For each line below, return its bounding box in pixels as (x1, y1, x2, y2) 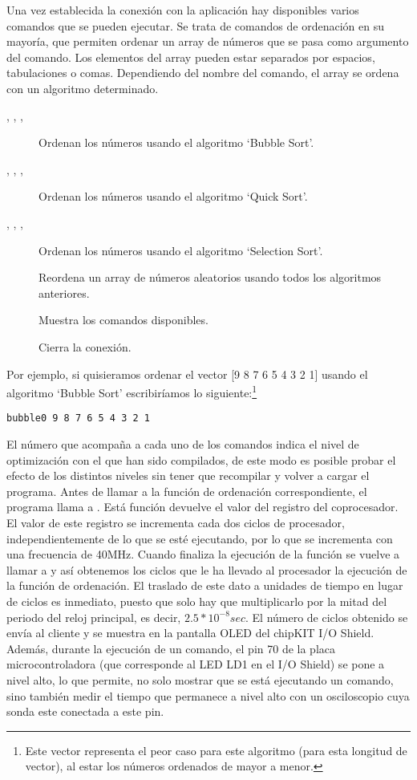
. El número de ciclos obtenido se (245, 608, 408, 625)
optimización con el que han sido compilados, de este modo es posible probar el (6, 451, 396, 468)
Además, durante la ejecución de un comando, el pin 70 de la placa (6, 640, 335, 656)
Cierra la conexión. (38, 338, 132, 355)
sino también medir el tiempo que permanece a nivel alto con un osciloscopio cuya (6, 687, 410, 704)
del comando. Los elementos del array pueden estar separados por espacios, (6, 48, 375, 65)
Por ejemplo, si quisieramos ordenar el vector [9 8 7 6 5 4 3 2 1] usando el (6, 365, 368, 382)
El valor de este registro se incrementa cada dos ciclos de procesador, (6, 514, 345, 530)
